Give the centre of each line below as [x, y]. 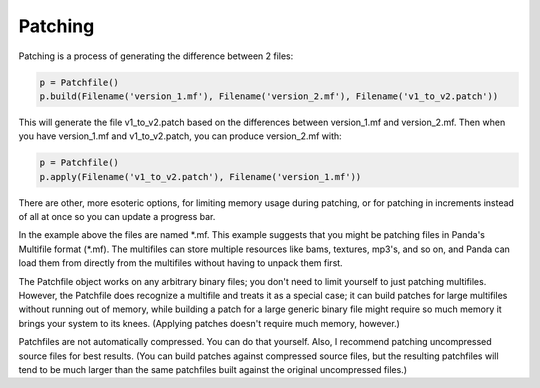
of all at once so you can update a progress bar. [117, 217]
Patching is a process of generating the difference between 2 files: [156, 56]
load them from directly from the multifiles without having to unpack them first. [181, 263]
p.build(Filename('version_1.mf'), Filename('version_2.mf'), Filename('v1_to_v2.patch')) [269, 96]
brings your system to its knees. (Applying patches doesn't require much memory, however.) [209, 323]
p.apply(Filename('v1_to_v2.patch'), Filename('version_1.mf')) [200, 176]
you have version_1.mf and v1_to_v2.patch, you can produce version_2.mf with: [180, 136]
